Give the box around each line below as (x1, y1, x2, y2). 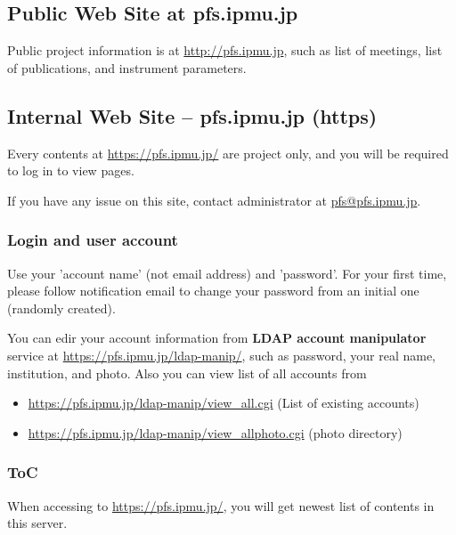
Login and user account (7, 229, 178, 251)
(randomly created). (7, 298, 116, 317)
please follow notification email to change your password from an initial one (7, 281, 419, 300)
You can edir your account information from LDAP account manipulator (7, 328, 427, 347)
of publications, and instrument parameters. (7, 58, 247, 77)
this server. (7, 514, 68, 532)
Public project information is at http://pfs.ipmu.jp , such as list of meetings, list (7, 41, 443, 60)
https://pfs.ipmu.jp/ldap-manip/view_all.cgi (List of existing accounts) (28, 393, 419, 412)
